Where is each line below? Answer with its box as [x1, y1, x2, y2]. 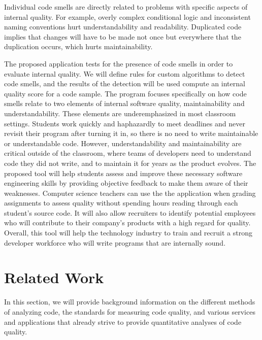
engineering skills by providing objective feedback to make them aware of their [4, 178, 248, 188]
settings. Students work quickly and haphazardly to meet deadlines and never [4, 118, 245, 128]
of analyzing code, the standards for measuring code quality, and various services [4, 306, 255, 317]
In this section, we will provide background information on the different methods [4, 296, 255, 307]
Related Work [4, 267, 104, 288]
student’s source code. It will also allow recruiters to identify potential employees [4, 207, 256, 218]
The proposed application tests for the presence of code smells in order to [4, 58, 233, 69]
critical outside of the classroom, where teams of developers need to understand [4, 148, 251, 158]
